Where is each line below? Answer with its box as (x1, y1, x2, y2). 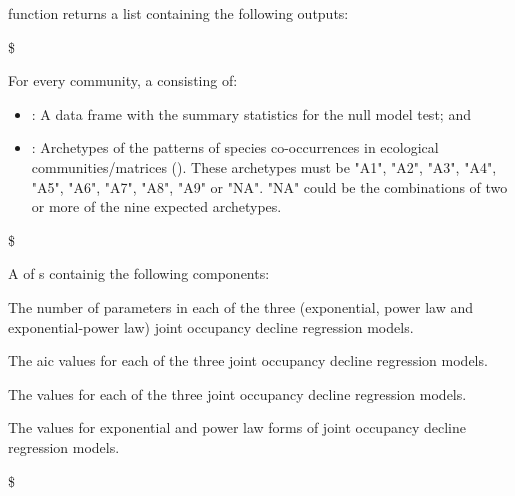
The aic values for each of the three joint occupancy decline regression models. (8, 350, 488, 371)
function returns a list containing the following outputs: (8, 3, 349, 23)
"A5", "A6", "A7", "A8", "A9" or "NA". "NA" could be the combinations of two (31, 176, 508, 197)
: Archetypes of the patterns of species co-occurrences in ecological (31, 137, 439, 158)
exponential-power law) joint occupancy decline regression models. (8, 316, 414, 337)
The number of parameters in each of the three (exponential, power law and (8, 296, 473, 317)
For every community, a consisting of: (8, 70, 238, 91)
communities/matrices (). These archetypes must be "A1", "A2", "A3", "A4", (31, 156, 497, 177)
